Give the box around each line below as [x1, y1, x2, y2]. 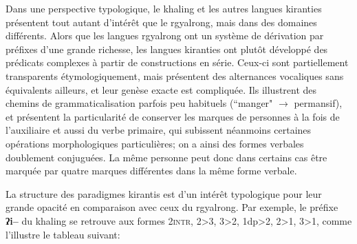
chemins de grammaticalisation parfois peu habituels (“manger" [6, 96, 273, 110]
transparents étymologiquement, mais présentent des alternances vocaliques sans [6, 68, 344, 83]
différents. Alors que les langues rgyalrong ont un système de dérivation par [6, 28, 324, 43]
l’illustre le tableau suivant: [6, 227, 120, 241]
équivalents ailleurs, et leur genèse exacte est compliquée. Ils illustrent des [6, 82, 317, 96]
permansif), [294, 96, 343, 110]
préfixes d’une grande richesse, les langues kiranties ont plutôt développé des [6, 41, 328, 56]
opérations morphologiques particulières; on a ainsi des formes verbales [6, 136, 304, 150]
